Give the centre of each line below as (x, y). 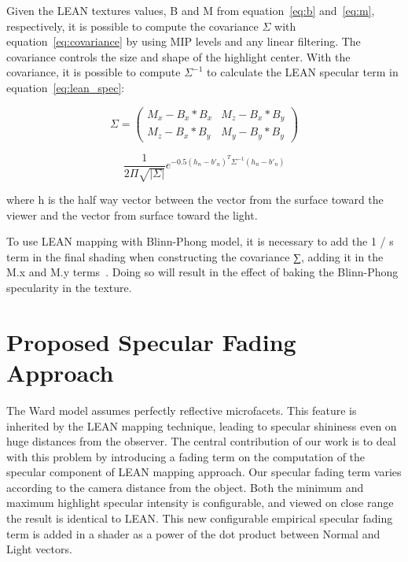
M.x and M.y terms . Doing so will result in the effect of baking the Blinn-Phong (202, 272)
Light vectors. (39, 549)
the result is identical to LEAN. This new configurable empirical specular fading (200, 518)
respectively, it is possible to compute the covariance (132, 26)
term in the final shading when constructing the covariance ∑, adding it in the (195, 256)
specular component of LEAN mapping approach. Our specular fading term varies (204, 472)
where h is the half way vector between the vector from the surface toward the (195, 200)
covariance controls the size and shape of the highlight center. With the (178, 56)
